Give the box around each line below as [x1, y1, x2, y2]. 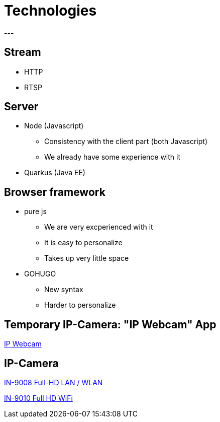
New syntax [44, 285, 83, 294]
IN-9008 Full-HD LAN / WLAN [4, 378, 103, 387]
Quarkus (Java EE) [24, 168, 85, 177]
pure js [24, 207, 47, 216]
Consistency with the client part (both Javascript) [44, 137, 208, 146]
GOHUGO [24, 269, 56, 278]
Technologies [4, 2, 97, 19]
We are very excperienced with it [44, 223, 153, 232]
